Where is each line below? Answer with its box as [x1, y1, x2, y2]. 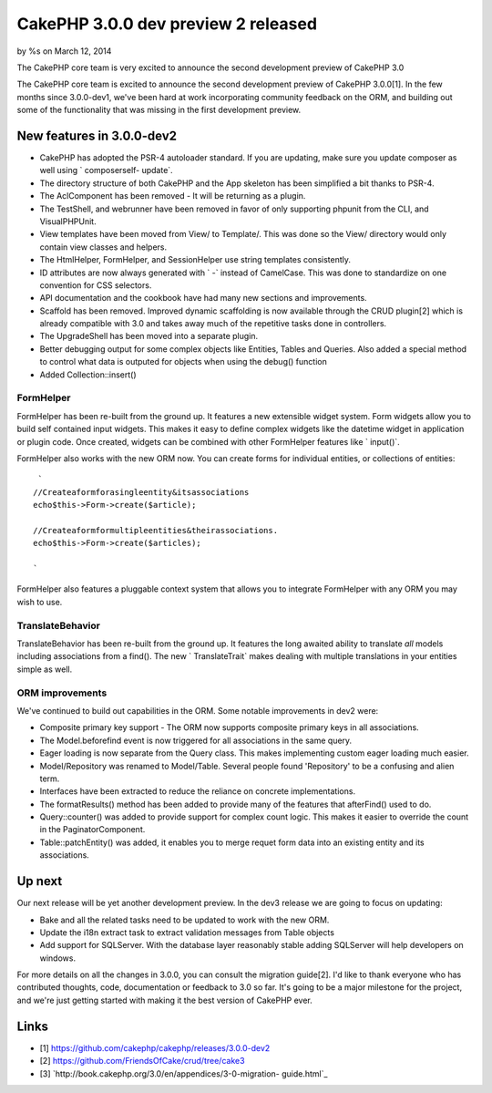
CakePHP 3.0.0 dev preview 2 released [16, 14, 318, 34]
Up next [16, 873, 63, 889]
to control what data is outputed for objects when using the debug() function [39, 356, 327, 367]
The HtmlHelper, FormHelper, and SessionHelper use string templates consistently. [39, 254, 351, 265]
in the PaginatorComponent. [39, 824, 146, 835]
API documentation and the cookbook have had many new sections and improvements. [39, 293, 368, 304]
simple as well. [16, 664, 73, 675]
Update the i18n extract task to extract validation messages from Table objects [39, 926, 334, 938]
